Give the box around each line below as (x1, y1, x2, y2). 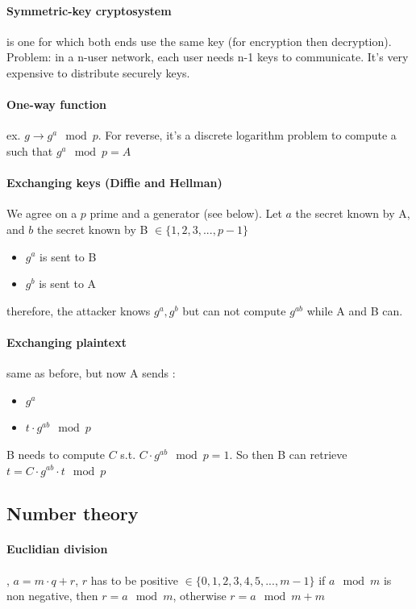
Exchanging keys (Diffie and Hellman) (6, 174, 223, 191)
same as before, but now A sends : (6, 365, 176, 382)
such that (6, 142, 53, 159)
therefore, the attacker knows (6, 302, 151, 319)
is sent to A (39, 275, 97, 292)
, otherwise (173, 587, 227, 604)
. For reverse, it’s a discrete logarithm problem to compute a (98, 127, 397, 144)
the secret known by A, (295, 205, 410, 222)
